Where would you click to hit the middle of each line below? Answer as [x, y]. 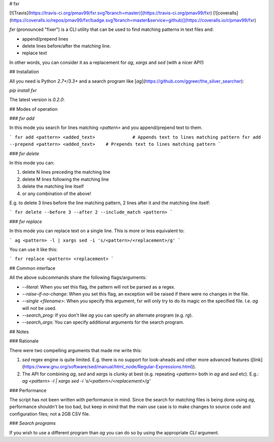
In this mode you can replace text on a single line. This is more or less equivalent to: [97, 231]
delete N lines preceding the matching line [66, 172]
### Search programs [32, 423]
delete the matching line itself [53, 186]
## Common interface [32, 268]
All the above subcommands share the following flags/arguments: [78, 277]
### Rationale [24, 341]
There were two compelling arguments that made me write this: [76, 350]
